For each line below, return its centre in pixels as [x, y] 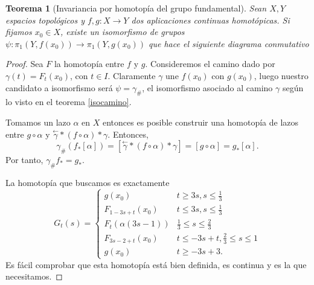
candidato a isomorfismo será [59, 87]
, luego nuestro [281, 75]
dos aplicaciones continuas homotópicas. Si [210, 20]
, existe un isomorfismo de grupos [123, 32]
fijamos [19, 32]
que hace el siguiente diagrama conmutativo [229, 43]
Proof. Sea [24, 64]
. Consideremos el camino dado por [210, 64]
